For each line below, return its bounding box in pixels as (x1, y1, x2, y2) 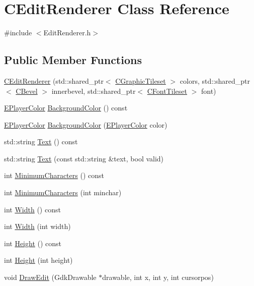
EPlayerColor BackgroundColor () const (4, 102, 128, 113)
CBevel (16, 85, 38, 96)
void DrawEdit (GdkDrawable (4, 272, 97, 282)
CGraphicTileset (115, 75, 166, 86)
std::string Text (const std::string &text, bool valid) (4, 153, 164, 163)
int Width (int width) (4, 221, 71, 232)
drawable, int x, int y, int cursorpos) (102, 272, 214, 282)
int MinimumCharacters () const (4, 170, 104, 181)
